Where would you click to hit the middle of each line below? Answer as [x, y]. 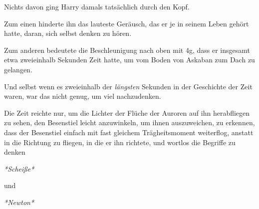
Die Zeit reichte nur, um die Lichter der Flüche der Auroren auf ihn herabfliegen [127, 112]
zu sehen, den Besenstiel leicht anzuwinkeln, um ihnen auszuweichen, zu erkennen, [129, 122]
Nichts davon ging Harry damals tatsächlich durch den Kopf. [97, 6]
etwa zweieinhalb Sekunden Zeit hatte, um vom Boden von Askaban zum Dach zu [129, 60]
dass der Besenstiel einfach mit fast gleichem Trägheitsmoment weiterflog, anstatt [129, 132]
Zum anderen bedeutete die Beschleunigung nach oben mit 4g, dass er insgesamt [127, 50]
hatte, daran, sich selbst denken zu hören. [68, 33]
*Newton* [19, 202]
